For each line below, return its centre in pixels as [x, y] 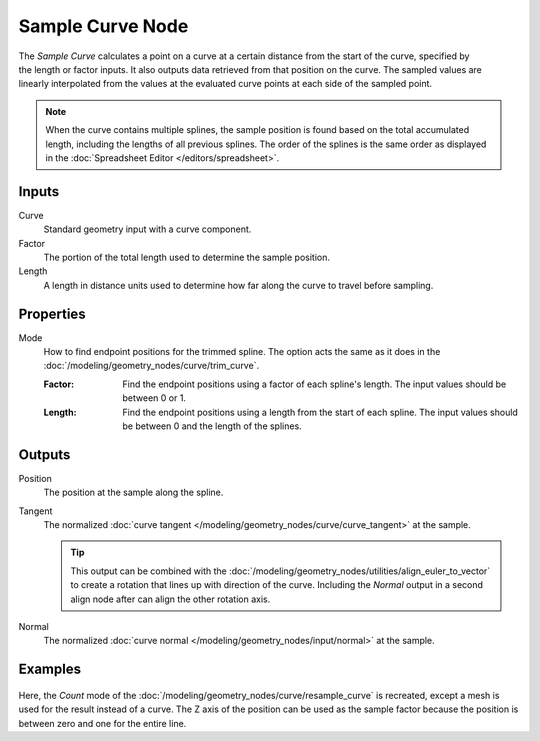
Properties [52, 313]
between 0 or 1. [154, 398]
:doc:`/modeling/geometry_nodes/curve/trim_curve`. [151, 366]
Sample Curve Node [103, 26]
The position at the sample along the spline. [133, 492]
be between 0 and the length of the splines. [212, 426]
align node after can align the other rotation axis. [170, 599]
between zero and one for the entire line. [102, 723]
